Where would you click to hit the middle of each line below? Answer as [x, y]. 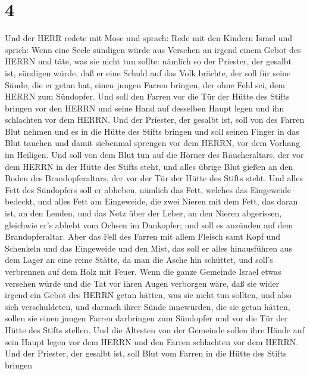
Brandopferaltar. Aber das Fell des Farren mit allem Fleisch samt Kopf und [143, 236]
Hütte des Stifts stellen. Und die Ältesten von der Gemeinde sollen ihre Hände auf [155, 329]
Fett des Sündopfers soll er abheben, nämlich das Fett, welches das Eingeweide [148, 189]
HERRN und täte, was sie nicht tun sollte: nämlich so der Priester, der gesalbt [148, 61]
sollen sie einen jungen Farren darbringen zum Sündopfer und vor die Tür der [146, 318]
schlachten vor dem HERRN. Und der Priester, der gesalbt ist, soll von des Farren [155, 120]
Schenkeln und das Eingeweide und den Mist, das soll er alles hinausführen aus [149, 248]
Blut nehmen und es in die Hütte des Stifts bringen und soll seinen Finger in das [152, 131]
